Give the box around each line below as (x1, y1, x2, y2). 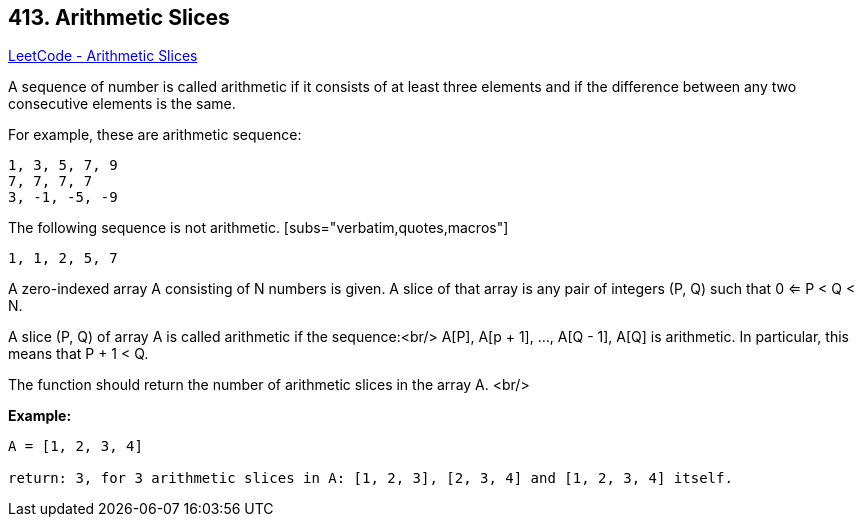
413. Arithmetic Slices (8, 5, 230, 30)
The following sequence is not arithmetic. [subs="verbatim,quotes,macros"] (8, 219, 509, 237)
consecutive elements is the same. (8, 95, 236, 113)
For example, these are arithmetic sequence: (8, 126, 302, 144)
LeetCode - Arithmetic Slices (8, 47, 198, 65)
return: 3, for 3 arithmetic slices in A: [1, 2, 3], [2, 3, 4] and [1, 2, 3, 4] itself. (8, 470, 733, 487)
